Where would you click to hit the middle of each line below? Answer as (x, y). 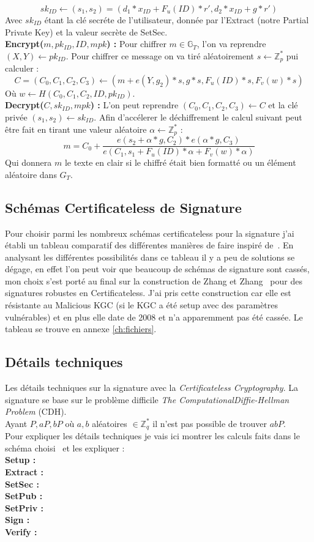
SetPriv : (24, 507)
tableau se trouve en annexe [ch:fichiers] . (81, 329)
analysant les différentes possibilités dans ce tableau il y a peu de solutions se (150, 257)
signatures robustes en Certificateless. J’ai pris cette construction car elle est (148, 293)
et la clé (283, 105)
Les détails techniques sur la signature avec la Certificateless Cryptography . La (151, 388)
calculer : (22, 68)
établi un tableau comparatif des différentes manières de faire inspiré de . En (149, 245)
